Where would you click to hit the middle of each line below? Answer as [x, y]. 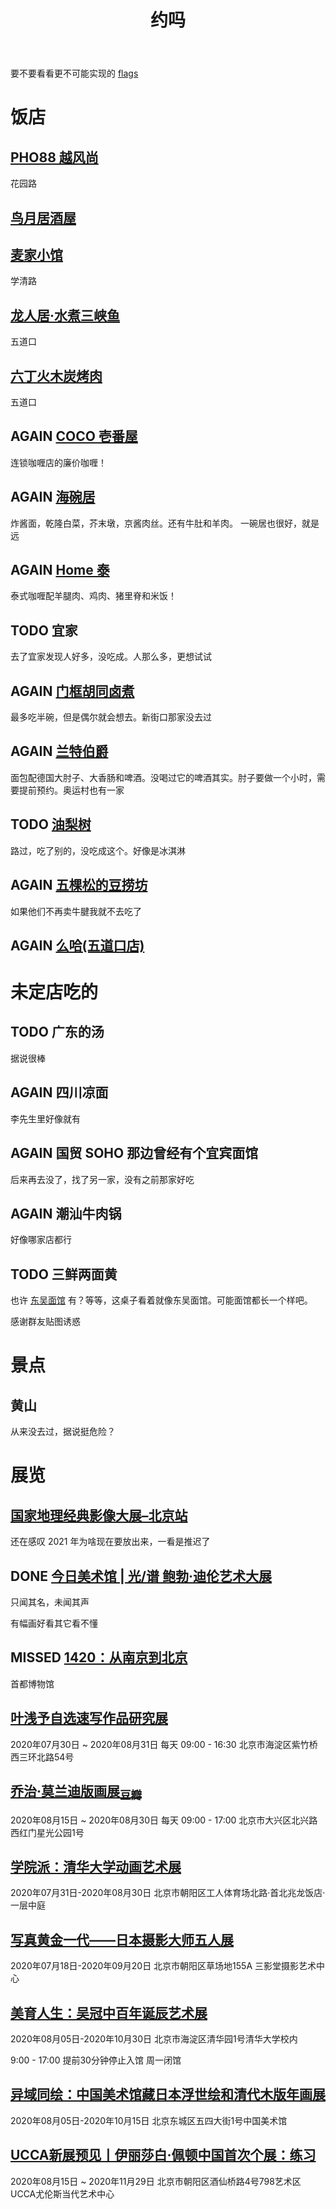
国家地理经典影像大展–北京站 [99, 1515]
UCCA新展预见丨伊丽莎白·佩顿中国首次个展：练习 [163, 2155]
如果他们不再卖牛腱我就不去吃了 [76, 911]
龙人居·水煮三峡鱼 [65, 315]
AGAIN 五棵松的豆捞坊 [79, 885]
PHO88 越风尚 [54, 157]
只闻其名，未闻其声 [50, 1602]
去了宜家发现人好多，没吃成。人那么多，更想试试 [111, 657]
